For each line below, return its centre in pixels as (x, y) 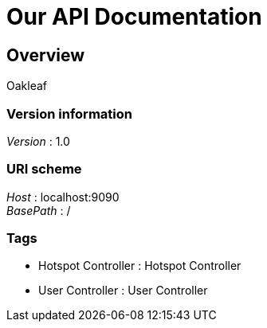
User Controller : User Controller (123, 291)
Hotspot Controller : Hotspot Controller (140, 266)
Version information (69, 113)
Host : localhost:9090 (63, 197)
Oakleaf (27, 86)
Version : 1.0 (38, 141)
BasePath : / (39, 210)
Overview (46, 55)
